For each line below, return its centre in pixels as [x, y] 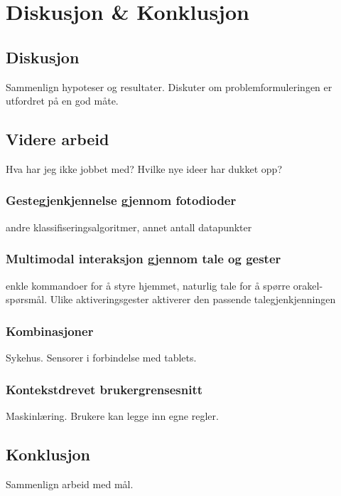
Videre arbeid [58, 139]
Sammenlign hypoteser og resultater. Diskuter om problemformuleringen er [169, 86]
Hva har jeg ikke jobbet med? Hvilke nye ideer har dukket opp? [144, 168]
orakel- [308, 285]
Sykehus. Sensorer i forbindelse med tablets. [101, 357]
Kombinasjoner [50, 331]
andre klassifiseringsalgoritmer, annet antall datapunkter [129, 227]
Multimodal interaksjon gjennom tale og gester [144, 259]
